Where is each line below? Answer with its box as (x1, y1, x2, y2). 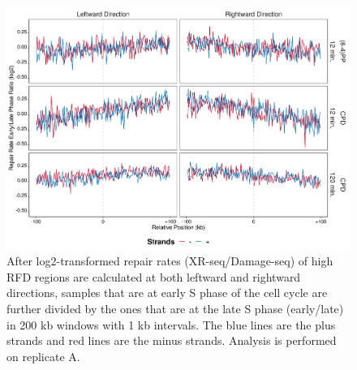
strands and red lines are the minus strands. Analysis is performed (6, 332, 337, 349)
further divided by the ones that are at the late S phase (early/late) (6, 300, 344, 317)
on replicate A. (6, 347, 80, 364)
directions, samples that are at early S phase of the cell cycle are (6, 284, 328, 301)
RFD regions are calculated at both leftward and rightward (6, 268, 301, 285)
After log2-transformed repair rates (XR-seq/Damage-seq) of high (6, 252, 333, 269)
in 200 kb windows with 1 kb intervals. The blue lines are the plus (6, 316, 336, 333)
